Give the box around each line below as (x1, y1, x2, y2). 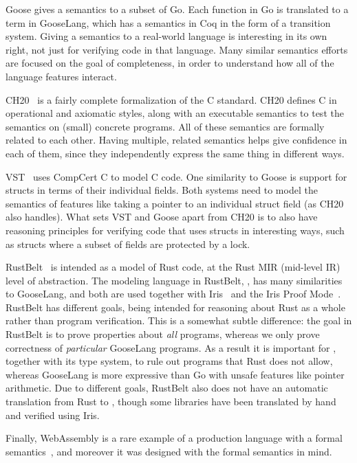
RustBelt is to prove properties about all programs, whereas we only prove (6, 327, 320, 341)
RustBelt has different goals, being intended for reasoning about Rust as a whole (6, 300, 345, 314)
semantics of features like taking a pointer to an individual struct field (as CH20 (6, 196, 344, 210)
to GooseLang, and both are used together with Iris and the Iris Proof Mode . (6, 286, 341, 301)
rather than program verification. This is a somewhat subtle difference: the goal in (6, 313, 352, 328)
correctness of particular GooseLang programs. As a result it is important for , (6, 340, 336, 354)
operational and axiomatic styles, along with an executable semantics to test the (6, 106, 344, 120)
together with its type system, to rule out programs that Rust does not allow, (6, 354, 333, 368)
